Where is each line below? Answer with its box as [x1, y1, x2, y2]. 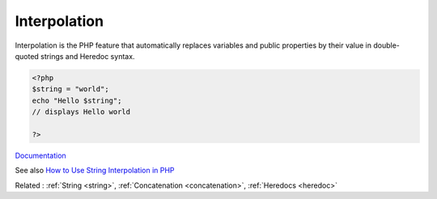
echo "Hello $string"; [32, 95, 122, 105]
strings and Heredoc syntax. [40, 51, 135, 61]
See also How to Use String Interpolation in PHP [15, 166, 175, 176]
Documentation [15, 150, 66, 160]
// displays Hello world [32, 108, 131, 116]
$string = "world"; [32, 85, 109, 94]
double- [373, 40, 401, 50]
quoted [15, 51, 40, 61]
